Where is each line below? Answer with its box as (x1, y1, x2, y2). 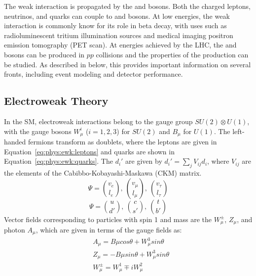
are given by (125, 156, 162, 166)
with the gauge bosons (4, 126, 72, 136)
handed (4, 137, 26, 146)
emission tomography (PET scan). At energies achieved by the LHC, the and (4, 40, 237, 50)
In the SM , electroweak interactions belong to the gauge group (4, 116, 193, 126)
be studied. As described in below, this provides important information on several (4, 59, 251, 69)
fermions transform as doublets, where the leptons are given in (28, 137, 217, 146)
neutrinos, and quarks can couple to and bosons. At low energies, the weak (4, 10, 230, 21)
